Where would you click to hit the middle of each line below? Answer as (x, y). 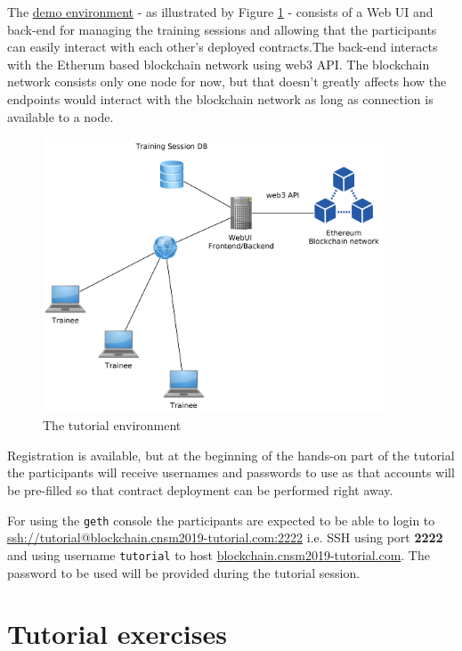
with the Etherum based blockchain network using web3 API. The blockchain (219, 64)
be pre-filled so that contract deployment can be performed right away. (200, 490)
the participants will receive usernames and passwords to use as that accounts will (231, 472)
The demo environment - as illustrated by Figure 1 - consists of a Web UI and (220, 12)
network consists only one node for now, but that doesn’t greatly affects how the (227, 81)
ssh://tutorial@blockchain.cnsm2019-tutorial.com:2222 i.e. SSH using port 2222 (225, 537)
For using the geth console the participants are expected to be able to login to (221, 520)
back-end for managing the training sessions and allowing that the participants (222, 29)
